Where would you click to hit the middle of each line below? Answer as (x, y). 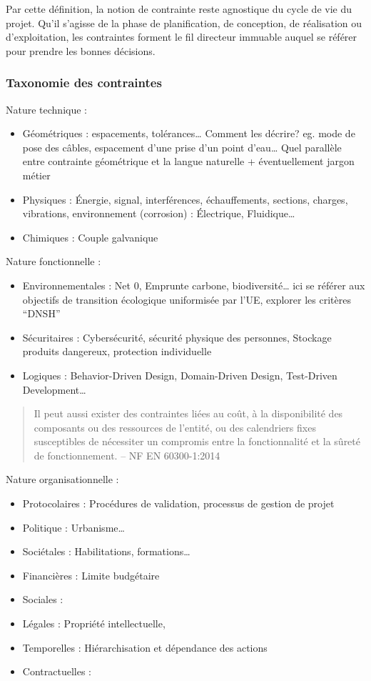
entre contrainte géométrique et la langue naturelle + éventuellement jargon (188, 161)
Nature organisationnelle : (62, 479)
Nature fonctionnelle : (54, 261)
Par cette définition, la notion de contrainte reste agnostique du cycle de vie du (179, 9)
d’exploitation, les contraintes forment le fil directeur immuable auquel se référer (182, 37)
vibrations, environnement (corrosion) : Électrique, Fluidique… (159, 213)
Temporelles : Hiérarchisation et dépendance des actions (145, 647)
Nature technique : (46, 109)
